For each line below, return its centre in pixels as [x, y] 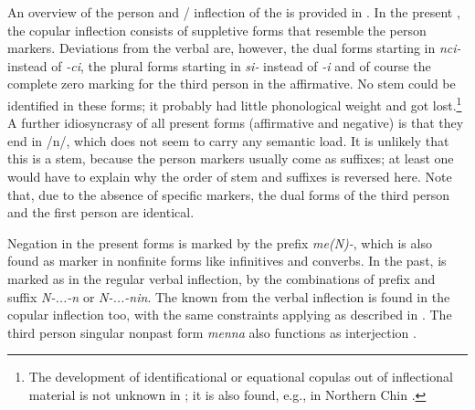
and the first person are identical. [101, 212]
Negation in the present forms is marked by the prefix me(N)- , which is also [220, 242]
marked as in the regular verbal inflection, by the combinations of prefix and [222, 278]
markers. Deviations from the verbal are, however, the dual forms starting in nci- [234, 48]
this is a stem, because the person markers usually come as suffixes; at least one [231, 158]
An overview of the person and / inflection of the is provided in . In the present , [234, 12]
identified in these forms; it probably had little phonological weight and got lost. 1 [235, 103]
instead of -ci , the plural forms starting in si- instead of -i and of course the [219, 65]
